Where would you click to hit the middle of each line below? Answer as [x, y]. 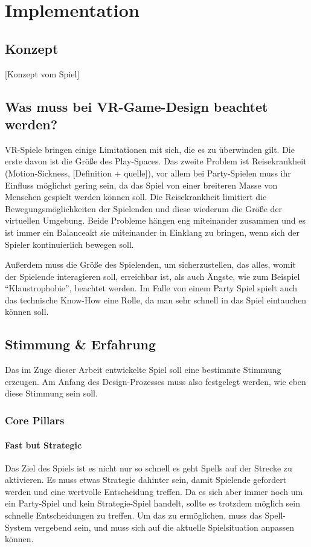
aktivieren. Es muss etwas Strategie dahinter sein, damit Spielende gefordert [146, 480]
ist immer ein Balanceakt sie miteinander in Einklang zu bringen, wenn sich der [152, 232]
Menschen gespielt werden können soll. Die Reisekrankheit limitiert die [136, 197]
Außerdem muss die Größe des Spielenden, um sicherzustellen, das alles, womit [150, 264]
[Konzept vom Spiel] [42, 73]
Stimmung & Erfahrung [81, 344]
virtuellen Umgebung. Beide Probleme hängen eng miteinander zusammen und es [155, 220]
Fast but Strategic [43, 445]
